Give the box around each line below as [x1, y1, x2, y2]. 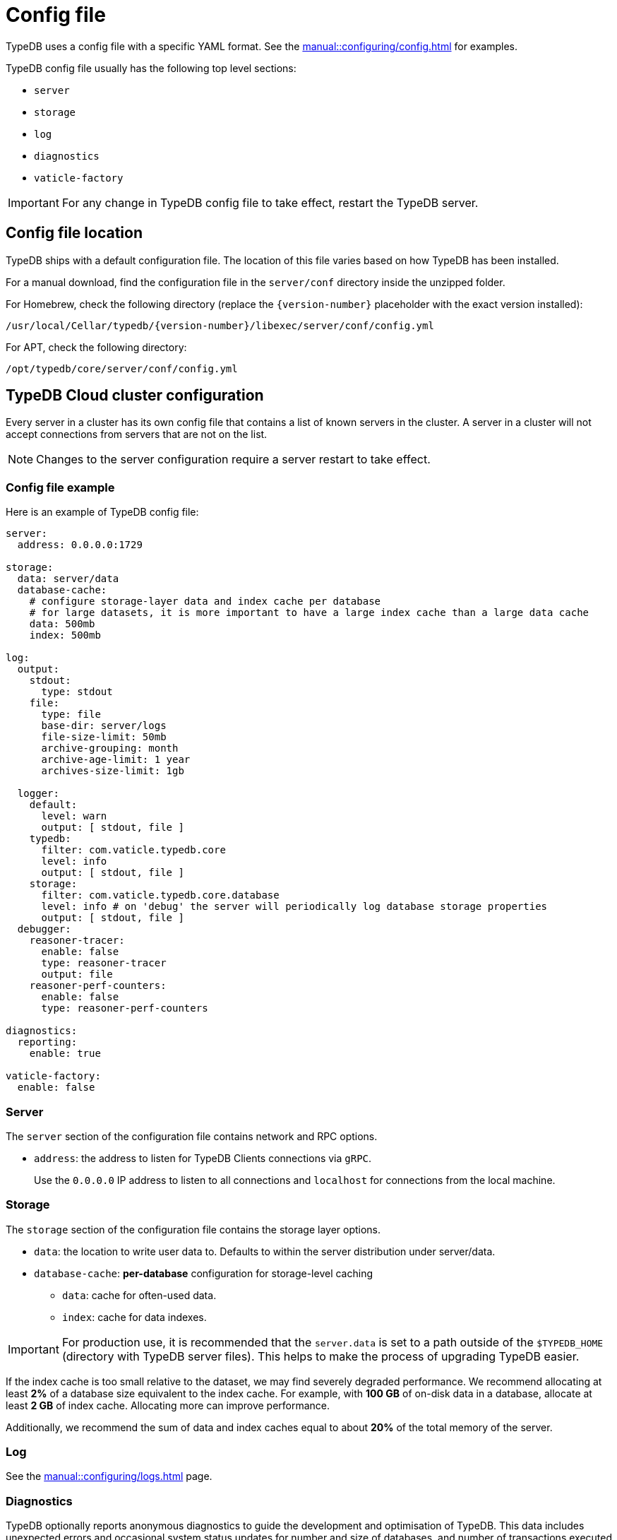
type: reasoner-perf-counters [41, 1002, 208, 1014]
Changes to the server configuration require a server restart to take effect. [36, 452, 431, 467]
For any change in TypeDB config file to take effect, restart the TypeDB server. [61, 195, 479, 210]
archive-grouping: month [41, 742, 179, 754]
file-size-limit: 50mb [41, 731, 167, 743]
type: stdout [41, 686, 113, 698]
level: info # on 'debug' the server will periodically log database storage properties [41, 901, 548, 913]
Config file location [6, 224, 143, 242]
